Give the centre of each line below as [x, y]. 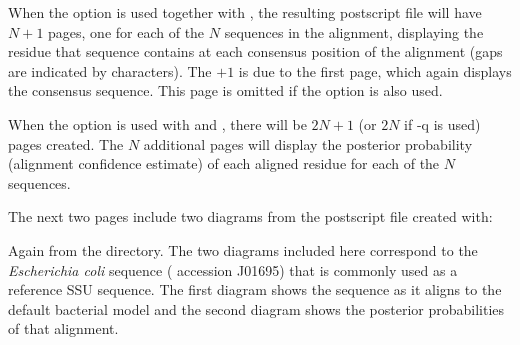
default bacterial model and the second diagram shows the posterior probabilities [256, 308]
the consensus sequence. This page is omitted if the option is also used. [225, 90]
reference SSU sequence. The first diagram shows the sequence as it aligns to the [255, 289]
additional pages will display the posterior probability [308, 143]
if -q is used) [442, 123]
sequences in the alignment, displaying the [354, 31]
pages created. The [66, 143]
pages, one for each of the [126, 31]
